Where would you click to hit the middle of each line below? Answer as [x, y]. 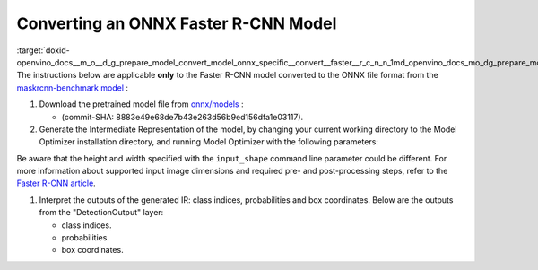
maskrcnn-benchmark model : [73, 87]
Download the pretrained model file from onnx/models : [141, 104]
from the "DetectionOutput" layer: [101, 213]
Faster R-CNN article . [56, 183]
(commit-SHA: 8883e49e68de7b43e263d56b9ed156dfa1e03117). [182, 117]
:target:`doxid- [43, 50]
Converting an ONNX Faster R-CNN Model [177, 23]
